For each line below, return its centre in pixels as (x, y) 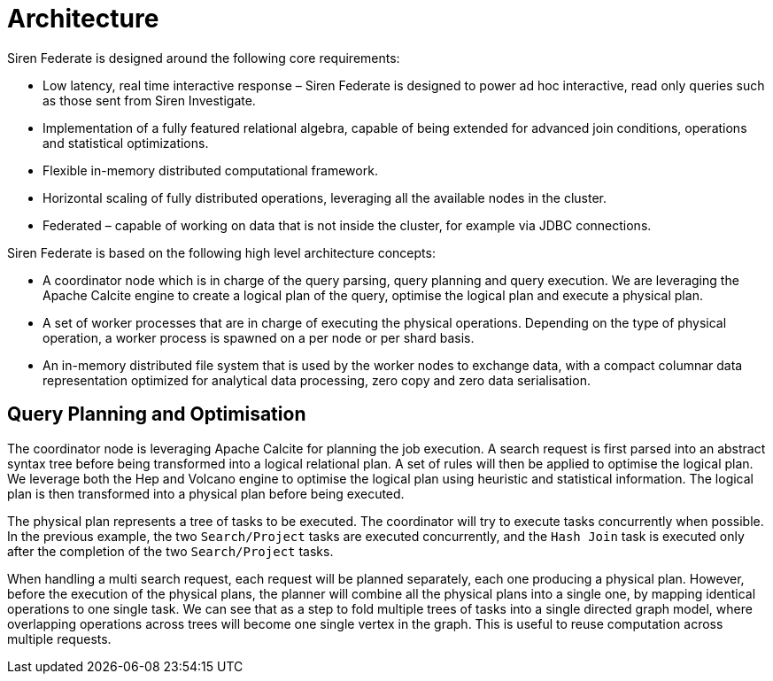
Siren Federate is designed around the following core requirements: (204, 58)
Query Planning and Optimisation (157, 414)
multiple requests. (59, 638)
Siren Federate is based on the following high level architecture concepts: (221, 252)
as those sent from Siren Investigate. (149, 100)
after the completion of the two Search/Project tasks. (170, 551)
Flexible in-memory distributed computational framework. (210, 170)
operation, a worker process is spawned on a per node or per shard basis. (259, 337)
